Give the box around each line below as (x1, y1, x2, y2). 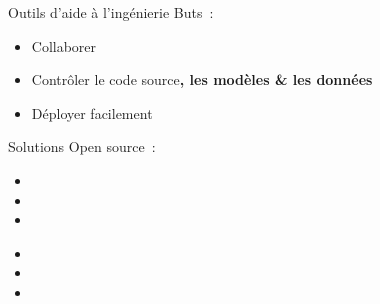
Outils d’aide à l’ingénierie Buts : (8, 2, 214, 22)
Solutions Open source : (8, 136, 156, 157)
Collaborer (31, 35, 97, 56)
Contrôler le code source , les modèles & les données (31, 69, 373, 90)
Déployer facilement (31, 102, 153, 123)
